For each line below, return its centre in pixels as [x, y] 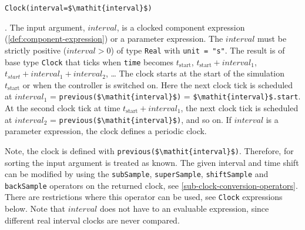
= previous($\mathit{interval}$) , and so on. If [141, 119]
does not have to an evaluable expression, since [184, 209]
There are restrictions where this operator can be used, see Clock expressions [144, 197]
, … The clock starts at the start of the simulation [195, 73]
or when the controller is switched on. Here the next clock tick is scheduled [158, 84]
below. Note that [35, 209]
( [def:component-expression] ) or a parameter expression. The [114, 39]
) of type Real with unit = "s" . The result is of [198, 50]
